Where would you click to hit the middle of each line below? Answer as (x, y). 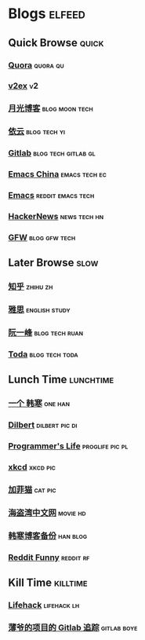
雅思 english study (39, 309)
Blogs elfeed (47, 14)
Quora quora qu (36, 65)
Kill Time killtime (48, 583)
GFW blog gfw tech (42, 237)
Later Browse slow (53, 263)
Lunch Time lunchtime (61, 380)
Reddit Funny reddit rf (49, 557)
